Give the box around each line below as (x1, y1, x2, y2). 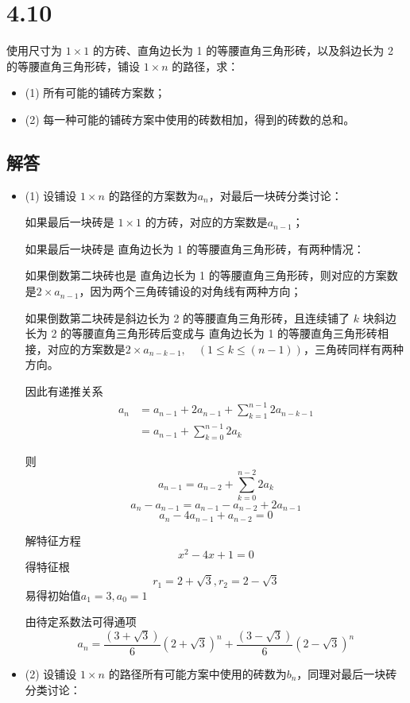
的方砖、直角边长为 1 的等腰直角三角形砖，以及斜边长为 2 (92, 42, 393, 59)
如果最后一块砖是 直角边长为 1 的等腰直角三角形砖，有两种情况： (25, 240, 365, 257)
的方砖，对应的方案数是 (145, 214, 268, 230)
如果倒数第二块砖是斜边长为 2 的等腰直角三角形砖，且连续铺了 (25, 309, 350, 326)
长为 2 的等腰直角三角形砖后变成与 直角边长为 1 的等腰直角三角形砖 (25, 325, 378, 342)
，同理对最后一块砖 (296, 666, 397, 682)
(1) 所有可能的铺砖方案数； (25, 84, 166, 101)
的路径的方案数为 (108, 187, 198, 203)
